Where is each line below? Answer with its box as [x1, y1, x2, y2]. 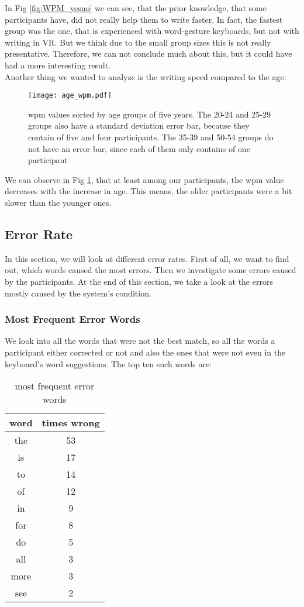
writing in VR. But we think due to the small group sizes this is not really [5, 36, 271, 48]
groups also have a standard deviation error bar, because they [28, 119, 250, 132]
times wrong [42, 416, 100, 430]
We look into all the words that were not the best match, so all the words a [5, 334, 275, 347]
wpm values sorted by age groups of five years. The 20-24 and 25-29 [28, 108, 271, 120]
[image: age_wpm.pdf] [28, 91, 112, 100]
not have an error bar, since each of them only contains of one [28, 142, 250, 154]
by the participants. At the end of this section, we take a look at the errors [5, 275, 273, 287]
